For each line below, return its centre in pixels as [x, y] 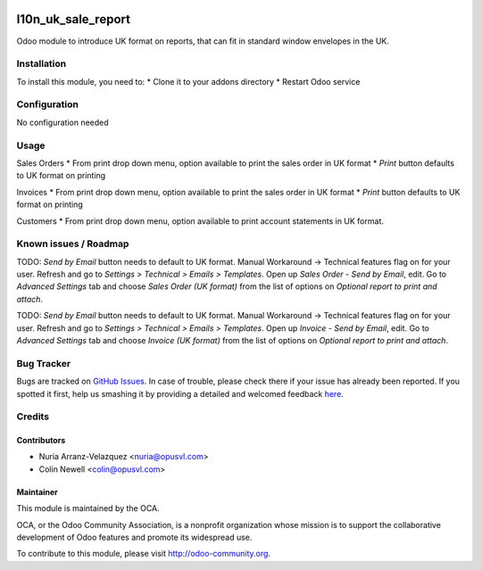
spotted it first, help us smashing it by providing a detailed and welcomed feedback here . [180, 393]
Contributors [41, 441]
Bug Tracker [44, 363]
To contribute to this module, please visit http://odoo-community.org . [144, 554]
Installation [42, 64]
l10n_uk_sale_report [74, 19]
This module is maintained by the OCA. [88, 508]
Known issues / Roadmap [73, 244]
